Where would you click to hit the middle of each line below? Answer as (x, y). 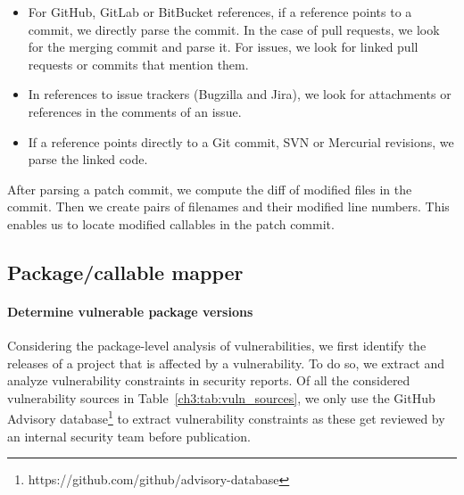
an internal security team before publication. (129, 436)
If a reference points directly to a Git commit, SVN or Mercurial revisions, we (241, 141)
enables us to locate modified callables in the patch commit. (171, 223)
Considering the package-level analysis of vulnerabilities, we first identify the (217, 346)
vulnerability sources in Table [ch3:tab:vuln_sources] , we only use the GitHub (221, 397)
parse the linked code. (88, 159)
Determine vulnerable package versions (130, 311)
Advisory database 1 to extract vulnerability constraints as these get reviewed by (226, 417)
